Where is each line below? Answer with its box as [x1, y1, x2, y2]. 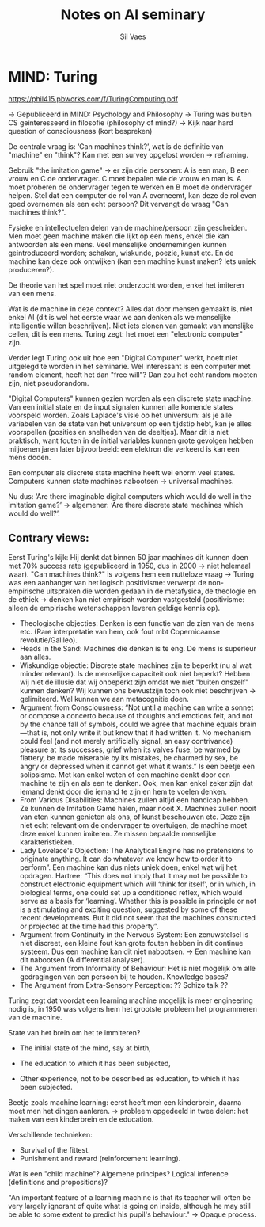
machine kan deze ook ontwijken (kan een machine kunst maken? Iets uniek [8, 256, 256, 266]
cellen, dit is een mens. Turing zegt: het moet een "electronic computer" [8, 329, 244, 338]
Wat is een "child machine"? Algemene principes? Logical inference [8, 1168, 229, 1178]
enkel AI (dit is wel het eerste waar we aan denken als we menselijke [8, 312, 232, 322]
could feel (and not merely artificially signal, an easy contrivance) [19, 736, 233, 745]
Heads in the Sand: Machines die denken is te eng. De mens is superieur [19, 643, 257, 653]
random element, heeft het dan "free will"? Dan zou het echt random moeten [8, 370, 258, 379]
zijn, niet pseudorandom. [8, 378, 89, 387]
